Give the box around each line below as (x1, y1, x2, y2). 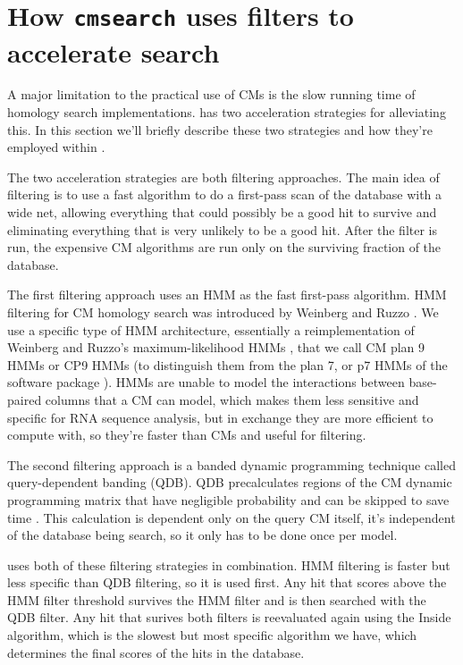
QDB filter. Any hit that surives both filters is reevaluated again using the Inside (7, 608, 451, 627)
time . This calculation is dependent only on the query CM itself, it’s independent (7, 508, 456, 526)
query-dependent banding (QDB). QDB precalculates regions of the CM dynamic (7, 473, 452, 492)
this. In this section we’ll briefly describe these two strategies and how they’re (7, 120, 433, 139)
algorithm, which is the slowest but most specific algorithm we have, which (7, 626, 417, 644)
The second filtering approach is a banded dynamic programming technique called (7, 455, 456, 474)
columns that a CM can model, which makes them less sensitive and (45, 390, 419, 408)
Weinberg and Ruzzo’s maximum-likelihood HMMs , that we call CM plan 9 (7, 338, 425, 357)
